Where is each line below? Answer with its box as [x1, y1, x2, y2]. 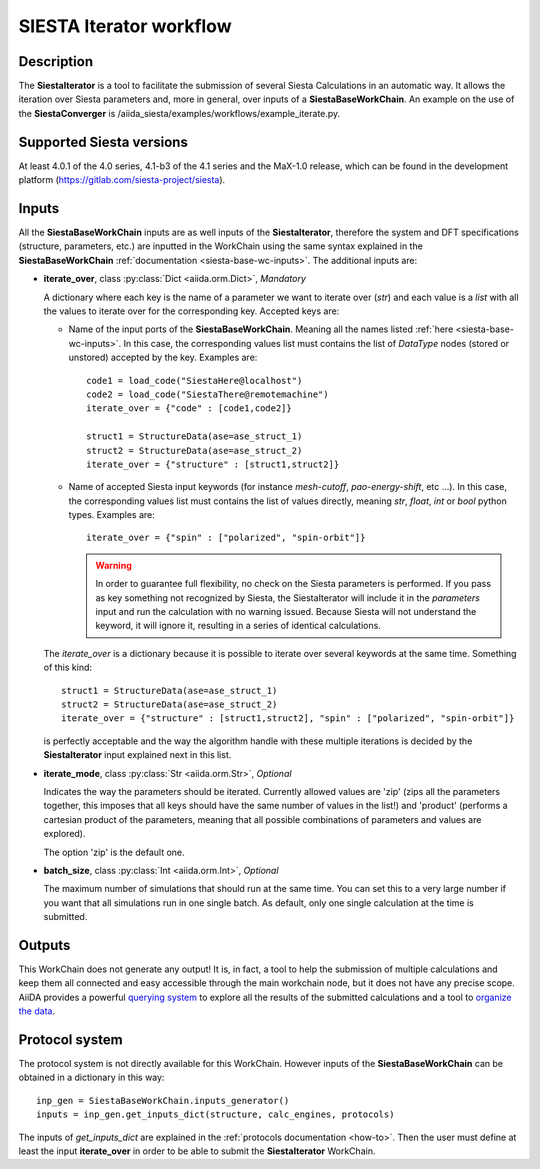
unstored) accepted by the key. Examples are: [68, 351, 258, 364]
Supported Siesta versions [18, 133, 189, 150]
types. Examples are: [68, 509, 155, 521]
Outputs [18, 936, 71, 954]
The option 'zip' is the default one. [43, 846, 185, 858]
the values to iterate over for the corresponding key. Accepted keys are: [43, 305, 340, 317]
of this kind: [43, 661, 93, 674]
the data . [18, 1005, 55, 1017]
